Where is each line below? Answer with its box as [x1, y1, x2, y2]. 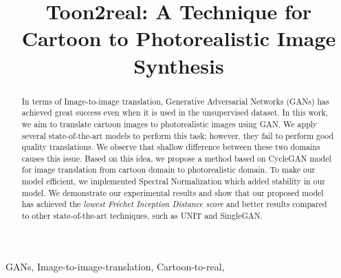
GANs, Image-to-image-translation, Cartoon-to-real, [5, 259, 225, 273]
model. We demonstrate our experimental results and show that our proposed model [21, 186, 324, 198]
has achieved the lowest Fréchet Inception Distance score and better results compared [21, 198, 327, 210]
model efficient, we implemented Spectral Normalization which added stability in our [21, 175, 325, 187]
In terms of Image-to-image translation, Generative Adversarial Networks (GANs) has [21, 95, 329, 107]
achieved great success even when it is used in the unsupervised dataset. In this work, [21, 107, 329, 118]
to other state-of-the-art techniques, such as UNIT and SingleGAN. [21, 210, 263, 222]
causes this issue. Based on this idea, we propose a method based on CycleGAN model [21, 152, 331, 164]
